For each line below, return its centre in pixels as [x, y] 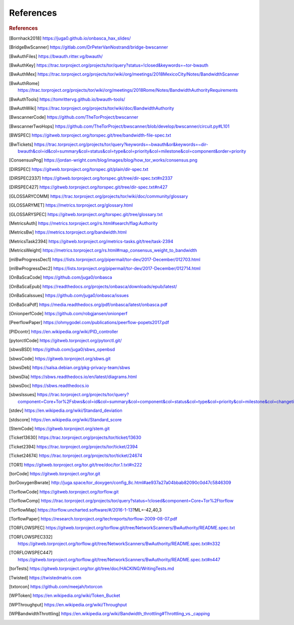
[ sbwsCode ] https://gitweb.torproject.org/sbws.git [60, 358]
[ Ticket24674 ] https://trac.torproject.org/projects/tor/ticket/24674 [76, 456]
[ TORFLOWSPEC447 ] [31, 553]
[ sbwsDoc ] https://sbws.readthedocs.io [49, 386]
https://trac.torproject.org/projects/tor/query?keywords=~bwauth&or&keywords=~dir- [121, 144]
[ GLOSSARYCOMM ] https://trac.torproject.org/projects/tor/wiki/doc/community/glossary [98, 196]
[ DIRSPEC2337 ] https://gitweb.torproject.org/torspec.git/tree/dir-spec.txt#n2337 [91, 178]
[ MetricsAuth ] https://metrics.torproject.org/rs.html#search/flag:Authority [83, 223]
